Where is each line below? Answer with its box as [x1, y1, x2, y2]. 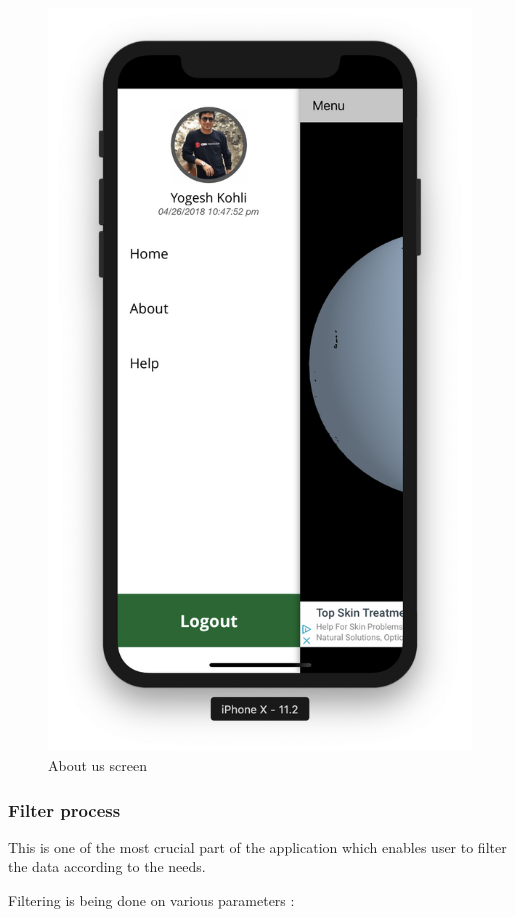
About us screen [48, 755, 147, 776]
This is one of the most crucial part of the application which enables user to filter [8, 836, 507, 857]
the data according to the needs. [8, 856, 206, 877]
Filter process [8, 797, 121, 822]
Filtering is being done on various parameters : [8, 890, 295, 911]
